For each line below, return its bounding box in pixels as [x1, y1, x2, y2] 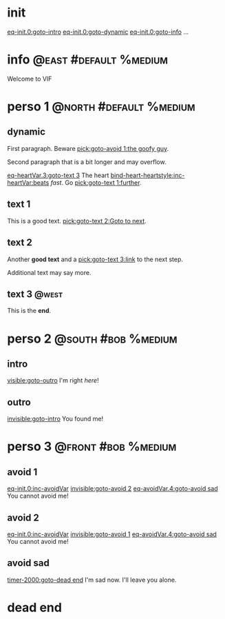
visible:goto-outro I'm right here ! [7, 376, 99, 385]
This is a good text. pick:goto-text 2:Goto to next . [7, 216, 147, 225]
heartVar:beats [7, 178, 50, 187]
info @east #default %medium [7, 52, 169, 68]
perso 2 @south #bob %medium [7, 331, 178, 346]
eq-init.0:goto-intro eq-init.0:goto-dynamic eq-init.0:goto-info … [7, 28, 189, 36]
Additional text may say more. [7, 268, 92, 276]
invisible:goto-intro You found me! [7, 415, 104, 423]
